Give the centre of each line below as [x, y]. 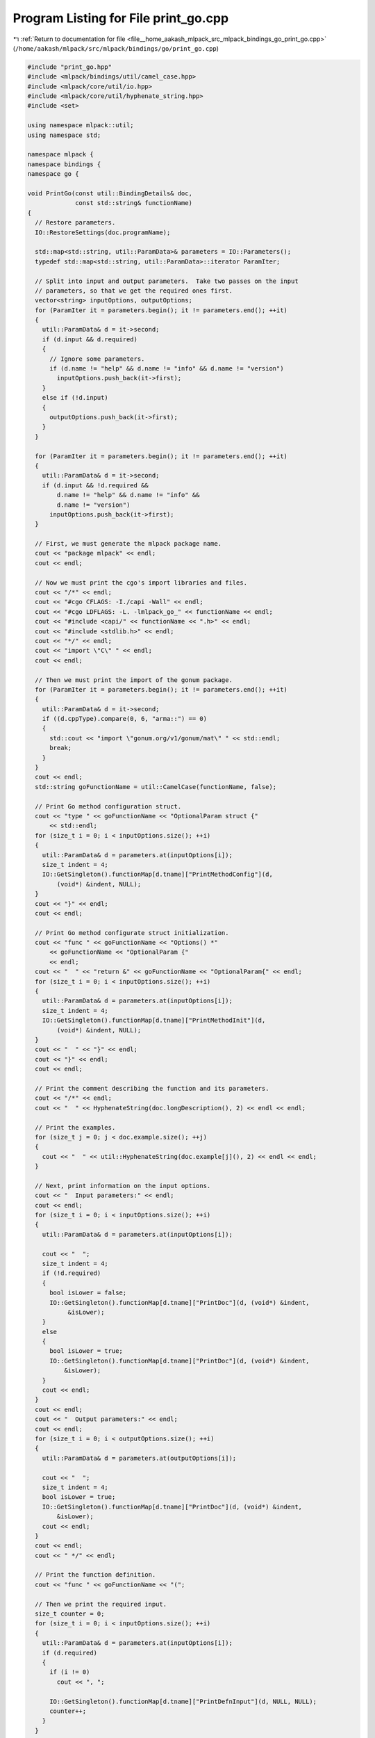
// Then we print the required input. [101, 1604]
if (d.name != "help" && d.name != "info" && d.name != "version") [167, 369]
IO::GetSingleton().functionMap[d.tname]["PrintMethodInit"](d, [154, 1021]
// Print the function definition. [95, 1575]
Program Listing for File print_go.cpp [121, 18]
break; [61, 748]
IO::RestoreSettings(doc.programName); [103, 232]
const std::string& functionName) [134, 203]
